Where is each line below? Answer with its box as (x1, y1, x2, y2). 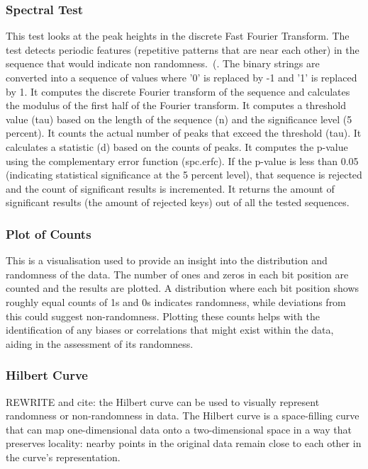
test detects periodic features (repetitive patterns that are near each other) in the (6, 42, 359, 57)
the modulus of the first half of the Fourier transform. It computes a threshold (6, 98, 346, 113)
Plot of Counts (6, 225, 91, 242)
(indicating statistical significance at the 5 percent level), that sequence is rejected (6, 167, 362, 182)
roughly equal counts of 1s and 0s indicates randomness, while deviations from (6, 294, 346, 309)
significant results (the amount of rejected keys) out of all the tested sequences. (6, 195, 350, 210)
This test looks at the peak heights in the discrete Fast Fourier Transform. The (6, 28, 350, 43)
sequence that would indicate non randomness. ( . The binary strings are (6, 56, 320, 71)
